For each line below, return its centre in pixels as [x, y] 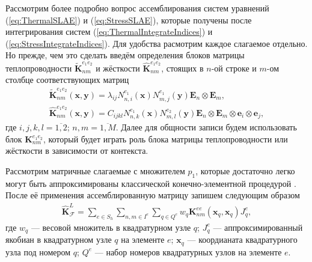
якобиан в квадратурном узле [59, 239]
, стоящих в [182, 68]
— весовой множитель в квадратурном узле [111, 227]
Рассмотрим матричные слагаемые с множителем [95, 171]
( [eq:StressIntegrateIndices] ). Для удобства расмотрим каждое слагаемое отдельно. [157, 43]
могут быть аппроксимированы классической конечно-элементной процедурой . [151, 183]
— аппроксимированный [258, 227]
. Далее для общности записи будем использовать [206, 127]
